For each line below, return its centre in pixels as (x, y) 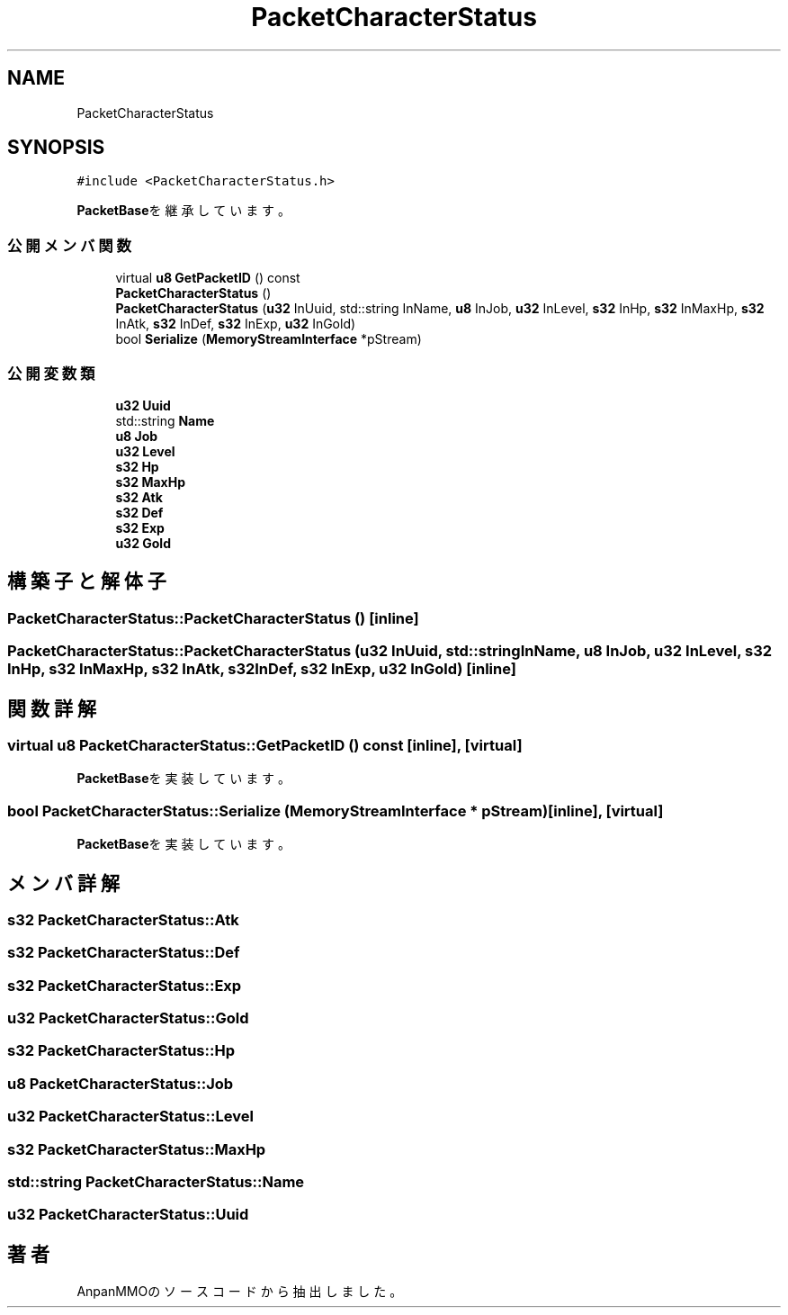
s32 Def (139, 512)
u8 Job (137, 436)
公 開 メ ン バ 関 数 (69, 245)
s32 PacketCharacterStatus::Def (124, 953)
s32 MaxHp (150, 482)
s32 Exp (140, 527)
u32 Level (145, 451)
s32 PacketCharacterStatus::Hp (121, 1051)
